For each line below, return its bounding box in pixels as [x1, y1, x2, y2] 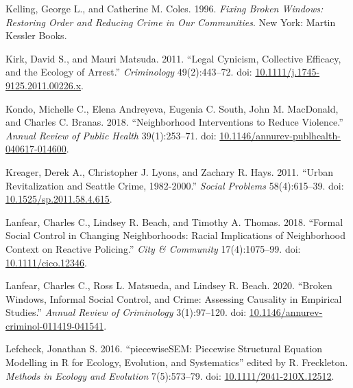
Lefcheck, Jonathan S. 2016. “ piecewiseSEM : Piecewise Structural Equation [5, 341, 323, 356]
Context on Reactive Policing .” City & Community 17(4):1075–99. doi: [5, 241, 301, 255]
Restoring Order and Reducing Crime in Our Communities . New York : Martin [5, 14, 336, 29]
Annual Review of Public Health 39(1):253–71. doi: [5, 128, 217, 142]
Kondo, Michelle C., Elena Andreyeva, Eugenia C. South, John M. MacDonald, [5, 101, 339, 115]
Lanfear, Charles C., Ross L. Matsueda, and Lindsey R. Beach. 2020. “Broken [5, 278, 332, 293]
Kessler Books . [5, 28, 67, 43]
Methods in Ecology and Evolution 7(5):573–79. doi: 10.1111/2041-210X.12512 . [5, 368, 334, 383]
